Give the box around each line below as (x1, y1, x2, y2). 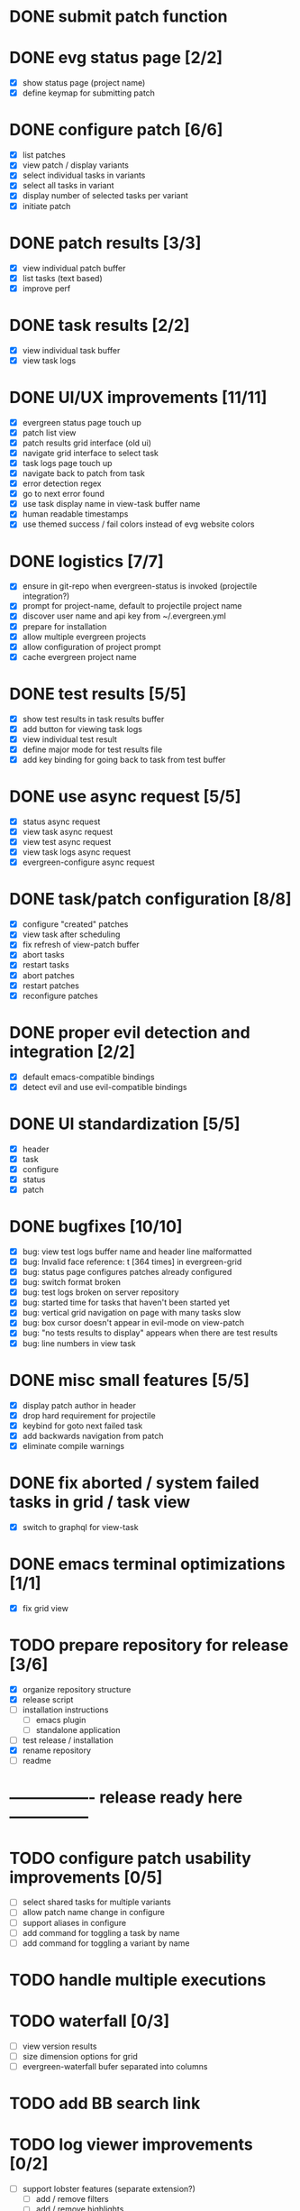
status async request (22, 816, 101, 827)
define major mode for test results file (22, 744, 163, 755)
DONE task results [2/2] (9, 315, 191, 335)
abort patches (22, 969, 75, 980)
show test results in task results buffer (22, 713, 165, 724)
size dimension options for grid (22, 2050, 138, 2061)
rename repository (22, 1745, 92, 1756)
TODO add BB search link (9, 2094, 201, 2114)
